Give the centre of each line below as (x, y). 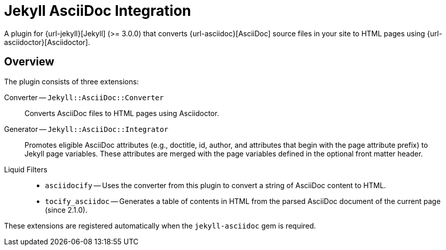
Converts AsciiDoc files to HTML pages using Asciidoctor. (122, 113)
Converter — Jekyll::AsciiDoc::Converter (84, 97)
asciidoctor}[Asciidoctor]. (47, 42)
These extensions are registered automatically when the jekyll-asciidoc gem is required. (160, 225)
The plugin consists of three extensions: (72, 81)
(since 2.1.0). (66, 210)
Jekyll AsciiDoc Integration (98, 11)
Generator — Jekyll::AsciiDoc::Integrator (86, 129)
